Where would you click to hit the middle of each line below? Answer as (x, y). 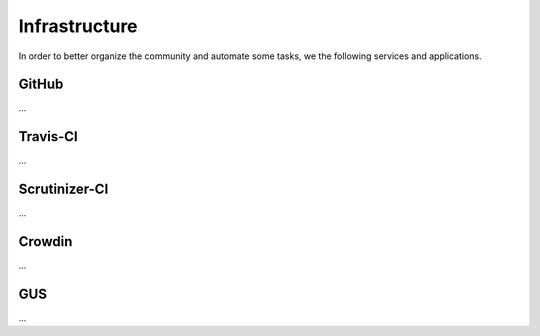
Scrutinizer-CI (63, 189)
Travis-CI (48, 136)
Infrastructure (78, 26)
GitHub (41, 84)
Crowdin (45, 241)
